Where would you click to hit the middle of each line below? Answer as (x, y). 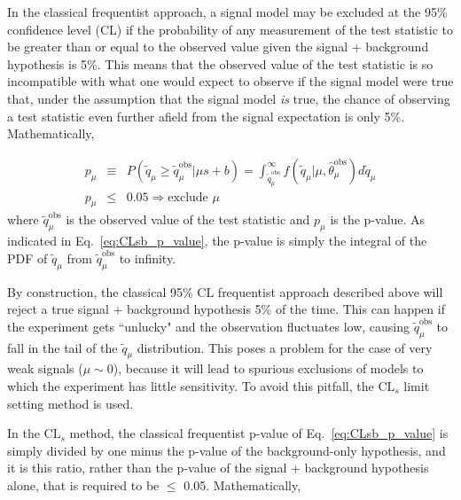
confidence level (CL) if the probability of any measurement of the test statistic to (230, 29)
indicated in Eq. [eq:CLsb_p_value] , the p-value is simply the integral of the (217, 241)
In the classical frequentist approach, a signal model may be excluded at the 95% (227, 12)
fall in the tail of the (63, 347)
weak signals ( (45, 368)
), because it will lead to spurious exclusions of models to (268, 368)
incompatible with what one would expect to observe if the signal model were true (230, 81)
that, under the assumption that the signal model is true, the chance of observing (229, 98)
